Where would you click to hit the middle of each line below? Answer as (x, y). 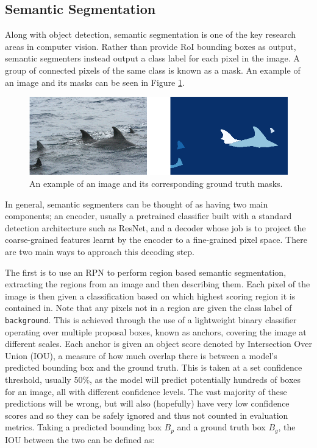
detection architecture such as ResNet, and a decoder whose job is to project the (155, 227)
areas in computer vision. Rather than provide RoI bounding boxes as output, (151, 46)
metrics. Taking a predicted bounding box (83, 427)
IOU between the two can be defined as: (80, 439)
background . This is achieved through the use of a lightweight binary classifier (151, 319)
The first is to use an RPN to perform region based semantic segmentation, (146, 272)
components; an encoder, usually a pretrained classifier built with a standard (148, 216)
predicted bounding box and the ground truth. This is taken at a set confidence (154, 367)
